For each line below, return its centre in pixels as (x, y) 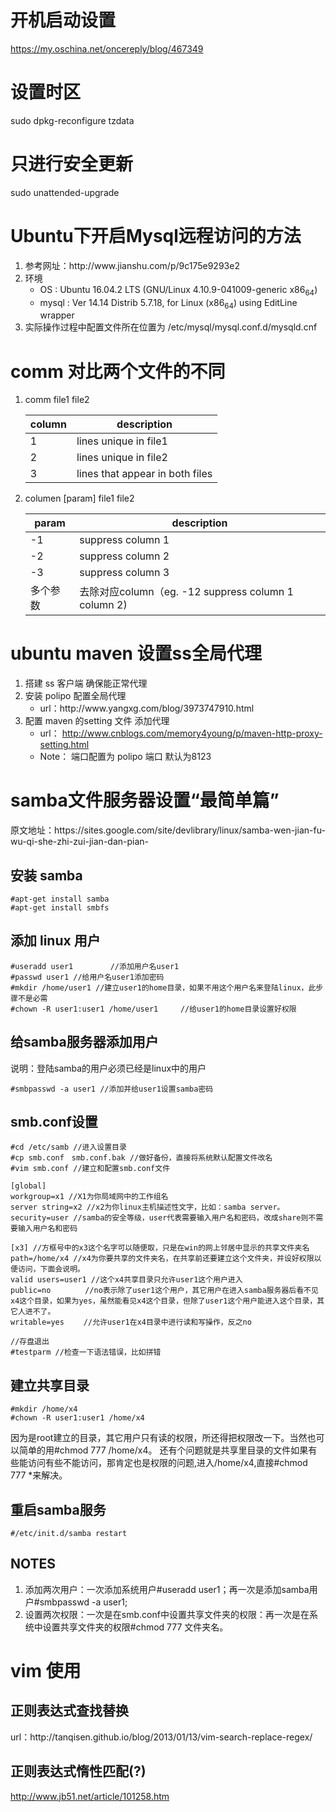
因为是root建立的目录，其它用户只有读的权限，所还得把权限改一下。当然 (159, 1438)
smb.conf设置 (54, 1121)
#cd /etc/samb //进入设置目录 (68, 1147)
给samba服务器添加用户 (84, 1042)
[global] (28, 1186)
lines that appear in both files (144, 474)
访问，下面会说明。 (51, 1269)
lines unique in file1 (122, 441)
